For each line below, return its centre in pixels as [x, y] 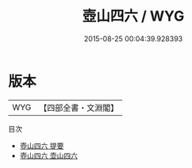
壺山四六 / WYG [133, 16]
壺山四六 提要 [42, 145]
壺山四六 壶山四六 [48, 155]
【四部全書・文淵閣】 [79, 108]
